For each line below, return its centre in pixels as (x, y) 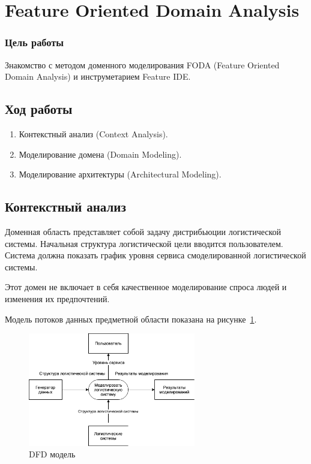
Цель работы (35, 42)
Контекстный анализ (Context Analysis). (93, 133)
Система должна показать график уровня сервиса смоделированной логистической (155, 255)
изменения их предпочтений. (57, 298)
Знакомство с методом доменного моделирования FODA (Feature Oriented (142, 64)
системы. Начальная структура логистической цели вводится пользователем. (144, 243)
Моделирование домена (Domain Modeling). (100, 154)
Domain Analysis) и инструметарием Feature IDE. (98, 76)
